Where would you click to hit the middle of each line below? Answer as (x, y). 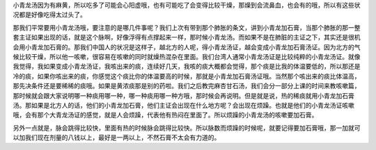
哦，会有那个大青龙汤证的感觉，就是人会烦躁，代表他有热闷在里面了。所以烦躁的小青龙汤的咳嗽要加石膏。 (165, 115)
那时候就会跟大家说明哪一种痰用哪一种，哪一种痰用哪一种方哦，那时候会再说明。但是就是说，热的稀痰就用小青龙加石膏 (183, 95)
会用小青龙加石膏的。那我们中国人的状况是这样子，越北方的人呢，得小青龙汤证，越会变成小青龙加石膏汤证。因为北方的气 (187, 47)
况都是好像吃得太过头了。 (49, 15)
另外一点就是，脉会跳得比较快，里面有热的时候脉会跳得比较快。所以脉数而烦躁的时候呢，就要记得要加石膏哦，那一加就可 (187, 128)
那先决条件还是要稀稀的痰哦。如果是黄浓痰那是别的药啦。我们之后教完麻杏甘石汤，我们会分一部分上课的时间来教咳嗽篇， (187, 86)
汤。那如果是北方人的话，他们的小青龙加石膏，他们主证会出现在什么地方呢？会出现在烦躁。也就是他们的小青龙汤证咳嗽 (183, 105)
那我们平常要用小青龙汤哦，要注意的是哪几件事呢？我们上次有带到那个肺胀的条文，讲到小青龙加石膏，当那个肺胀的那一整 (187, 27)
